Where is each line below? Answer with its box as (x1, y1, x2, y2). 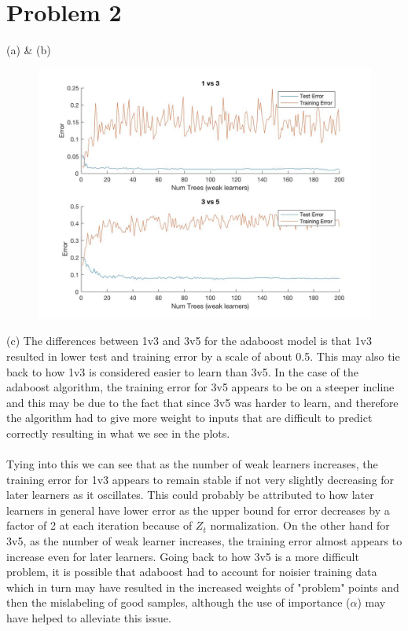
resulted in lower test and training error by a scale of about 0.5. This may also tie (6, 347, 400, 364)
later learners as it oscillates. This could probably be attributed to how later (6, 486, 374, 503)
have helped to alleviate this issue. (6, 610, 171, 625)
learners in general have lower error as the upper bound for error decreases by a (6, 501, 390, 518)
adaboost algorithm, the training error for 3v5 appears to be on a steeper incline (6, 379, 395, 395)
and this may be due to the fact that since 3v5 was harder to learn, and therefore (6, 394, 399, 410)
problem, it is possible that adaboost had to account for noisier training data (6, 563, 377, 580)
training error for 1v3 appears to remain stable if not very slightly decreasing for (6, 471, 395, 487)
